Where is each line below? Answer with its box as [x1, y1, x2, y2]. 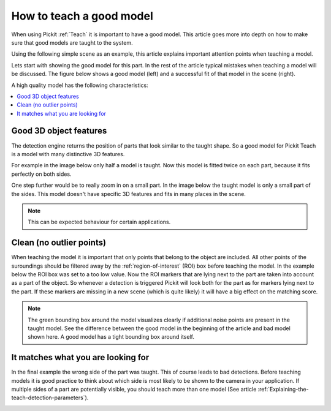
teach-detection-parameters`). [11, 394, 89, 401]
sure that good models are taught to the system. [11, 39, 133, 46]
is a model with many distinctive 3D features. [11, 150, 125, 157]
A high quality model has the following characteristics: [11, 81, 148, 89]
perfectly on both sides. [11, 170, 72, 178]
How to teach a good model [11, 9, 153, 23]
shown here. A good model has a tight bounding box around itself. [28, 333, 194, 341]
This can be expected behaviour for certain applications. [28, 218, 171, 226]
